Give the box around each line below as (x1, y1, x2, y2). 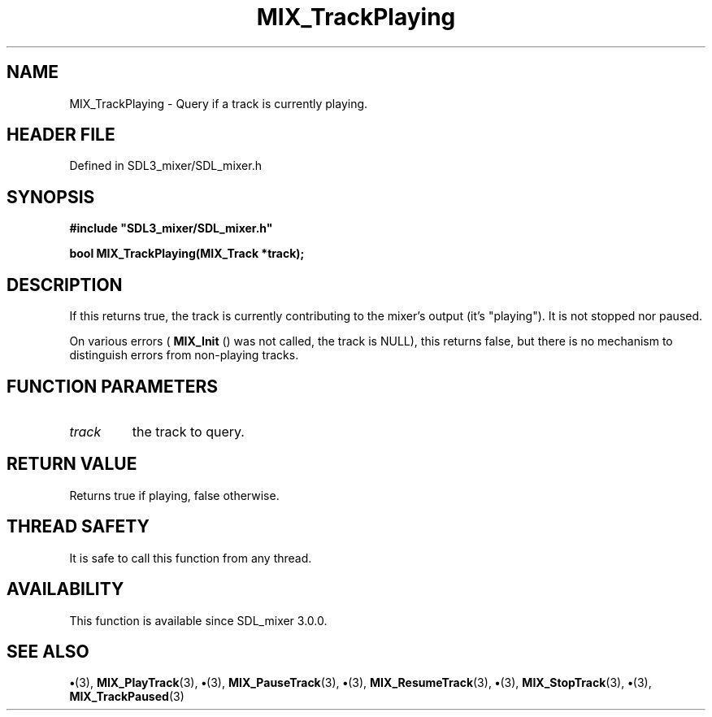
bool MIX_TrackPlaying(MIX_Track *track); (69, 246, 305, 261)
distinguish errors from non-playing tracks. (69, 348, 299, 363)
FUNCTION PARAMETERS (7, 376, 218, 397)
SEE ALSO (7, 641, 89, 662)
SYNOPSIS (7, 186, 95, 207)
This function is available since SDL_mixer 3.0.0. (69, 613, 328, 628)
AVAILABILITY (7, 579, 124, 600)
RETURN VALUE (7, 454, 137, 475)
